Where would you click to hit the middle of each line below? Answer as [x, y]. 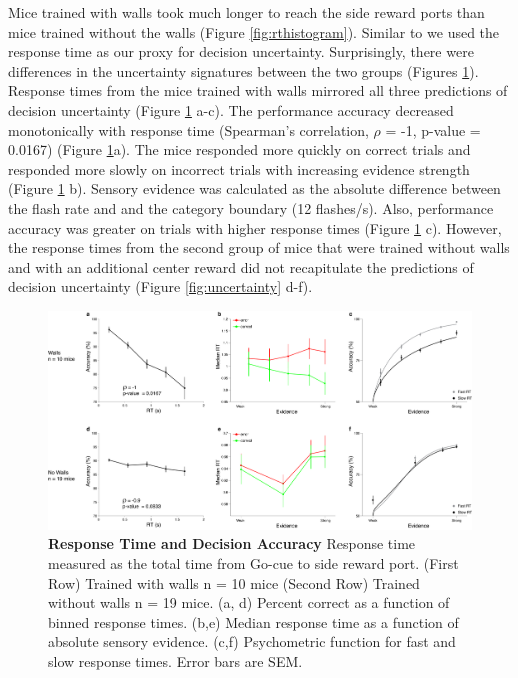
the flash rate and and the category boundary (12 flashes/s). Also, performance [251, 207]
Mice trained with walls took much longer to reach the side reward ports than [246, 12]
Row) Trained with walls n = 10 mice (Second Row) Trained [234, 582]
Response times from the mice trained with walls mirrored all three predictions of [258, 90]
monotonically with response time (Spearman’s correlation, [188, 129]
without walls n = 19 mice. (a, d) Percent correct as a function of [249, 602]
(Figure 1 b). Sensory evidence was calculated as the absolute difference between [254, 188]
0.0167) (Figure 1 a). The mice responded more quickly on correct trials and [239, 149]
